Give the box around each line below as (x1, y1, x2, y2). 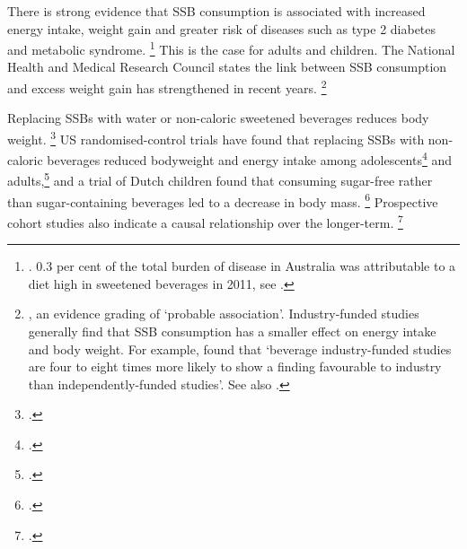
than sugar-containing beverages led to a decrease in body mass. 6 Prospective (7, 189, 438, 211)
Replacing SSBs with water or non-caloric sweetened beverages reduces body (7, 109, 429, 127)
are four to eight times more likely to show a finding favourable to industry (28, 357, 442, 376)
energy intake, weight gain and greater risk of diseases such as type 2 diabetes (7, 19, 436, 38)
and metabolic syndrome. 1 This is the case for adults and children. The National (7, 38, 455, 58)
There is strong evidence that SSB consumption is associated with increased (7, 2, 426, 20)
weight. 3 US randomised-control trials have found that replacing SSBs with (7, 126, 425, 148)
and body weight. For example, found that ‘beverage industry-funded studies (28, 339, 452, 358)
